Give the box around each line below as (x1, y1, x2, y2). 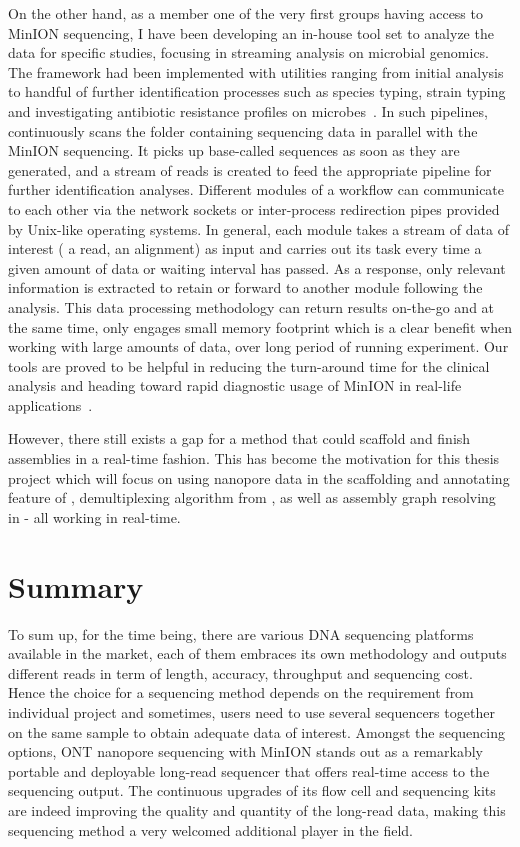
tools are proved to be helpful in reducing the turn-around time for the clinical (8, 355, 490, 376)
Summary (8, 565, 144, 606)
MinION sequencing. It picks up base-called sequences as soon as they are (8, 140, 460, 161)
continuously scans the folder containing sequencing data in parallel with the (8, 120, 478, 141)
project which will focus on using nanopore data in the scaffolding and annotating (8, 467, 510, 488)
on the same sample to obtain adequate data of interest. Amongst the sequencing (8, 721, 505, 742)
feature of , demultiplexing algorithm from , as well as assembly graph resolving (8, 487, 496, 508)
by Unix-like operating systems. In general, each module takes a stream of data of (8, 218, 509, 239)
